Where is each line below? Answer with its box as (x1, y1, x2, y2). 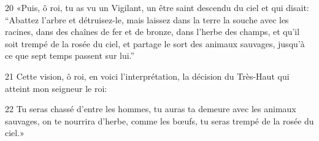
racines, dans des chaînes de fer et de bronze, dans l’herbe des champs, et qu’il (5, 25, 300, 38)
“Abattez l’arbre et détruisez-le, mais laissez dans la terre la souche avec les (5, 13, 289, 26)
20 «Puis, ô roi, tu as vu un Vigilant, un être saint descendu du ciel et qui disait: (5, 1, 309, 13)
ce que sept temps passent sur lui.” (5, 49, 135, 62)
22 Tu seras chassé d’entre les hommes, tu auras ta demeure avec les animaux (5, 102, 296, 115)
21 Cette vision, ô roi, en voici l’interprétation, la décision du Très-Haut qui (5, 69, 290, 82)
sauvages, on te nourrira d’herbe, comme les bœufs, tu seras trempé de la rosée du (5, 114, 314, 127)
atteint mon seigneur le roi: (5, 82, 107, 94)
